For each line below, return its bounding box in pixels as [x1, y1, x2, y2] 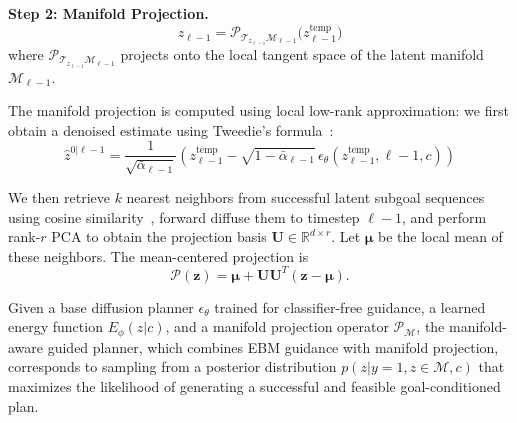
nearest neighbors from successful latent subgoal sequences [126, 186, 485, 207]
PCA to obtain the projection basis [51, 226, 267, 247]
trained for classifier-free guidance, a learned [214, 296, 486, 317]
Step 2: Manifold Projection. [8, 3, 209, 23]
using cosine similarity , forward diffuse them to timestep [8, 206, 360, 227]
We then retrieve [8, 186, 110, 207]
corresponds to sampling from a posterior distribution [8, 356, 337, 377]
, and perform [402, 206, 487, 227]
